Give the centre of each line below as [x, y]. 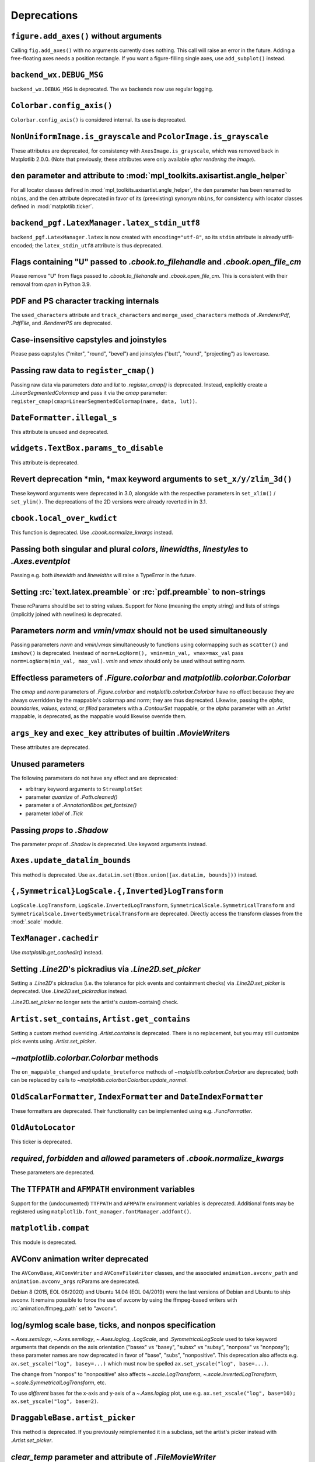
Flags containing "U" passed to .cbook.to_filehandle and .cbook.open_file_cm [156, 262]
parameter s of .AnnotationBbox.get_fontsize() [81, 805]
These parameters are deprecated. [53, 1173]
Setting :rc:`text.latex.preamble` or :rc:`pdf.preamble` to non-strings [138, 592]
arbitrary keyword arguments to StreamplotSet [84, 789]
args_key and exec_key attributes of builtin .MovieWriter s [120, 733]
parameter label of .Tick [54, 813]
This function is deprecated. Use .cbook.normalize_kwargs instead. [92, 532]
